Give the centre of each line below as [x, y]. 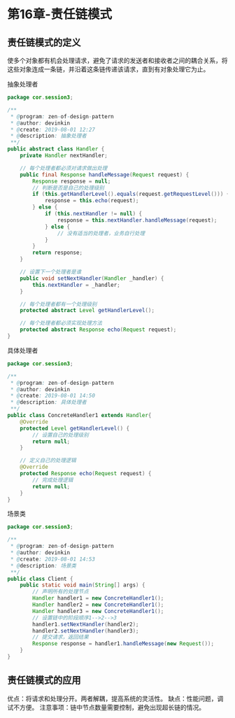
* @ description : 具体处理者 [49, 402]
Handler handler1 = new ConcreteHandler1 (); [98, 598]
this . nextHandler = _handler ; [76, 285]
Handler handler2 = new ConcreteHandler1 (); [98, 605]
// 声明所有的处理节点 [60, 592]
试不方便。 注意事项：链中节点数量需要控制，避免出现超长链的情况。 [106, 707]
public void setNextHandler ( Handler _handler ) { [92, 278]
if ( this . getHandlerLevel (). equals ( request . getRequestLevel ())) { [131, 194]
